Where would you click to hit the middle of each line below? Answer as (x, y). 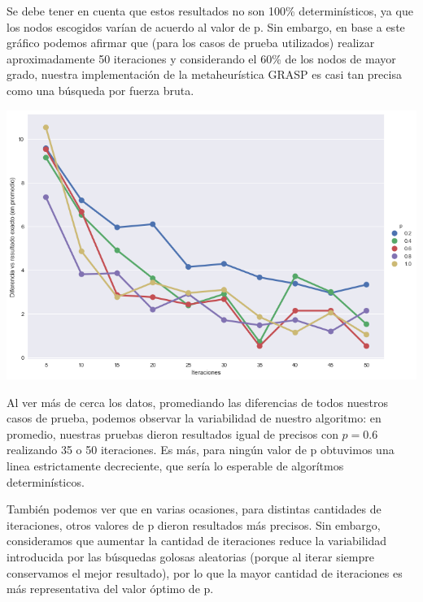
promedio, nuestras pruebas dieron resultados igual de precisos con (172, 433)
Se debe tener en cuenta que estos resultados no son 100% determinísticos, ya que (210, 11)
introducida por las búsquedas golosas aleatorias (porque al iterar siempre (190, 557)
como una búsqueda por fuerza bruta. (100, 90)
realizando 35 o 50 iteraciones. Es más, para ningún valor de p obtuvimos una (201, 450)
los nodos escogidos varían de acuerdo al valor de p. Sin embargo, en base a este (206, 26)
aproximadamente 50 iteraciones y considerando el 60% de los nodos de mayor (201, 58)
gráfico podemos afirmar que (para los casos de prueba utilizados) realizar (191, 43)
